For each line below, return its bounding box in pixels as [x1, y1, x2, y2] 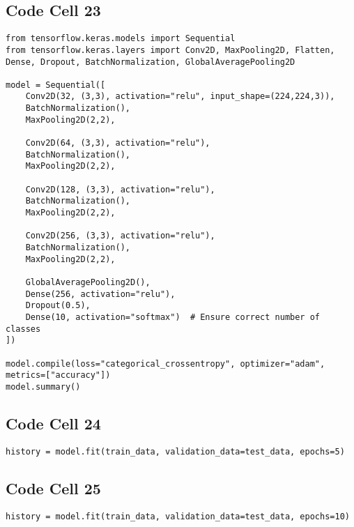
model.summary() [6, 381, 81, 392]
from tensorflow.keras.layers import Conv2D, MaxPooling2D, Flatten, [6, 45, 335, 55]
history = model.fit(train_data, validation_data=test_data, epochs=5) [6, 446, 345, 457]
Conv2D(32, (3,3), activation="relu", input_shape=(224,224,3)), [25, 91, 335, 102]
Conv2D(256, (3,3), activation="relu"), [25, 231, 215, 241]
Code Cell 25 [6, 477, 101, 498]
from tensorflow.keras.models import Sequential [6, 33, 236, 44]
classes [6, 323, 41, 334]
